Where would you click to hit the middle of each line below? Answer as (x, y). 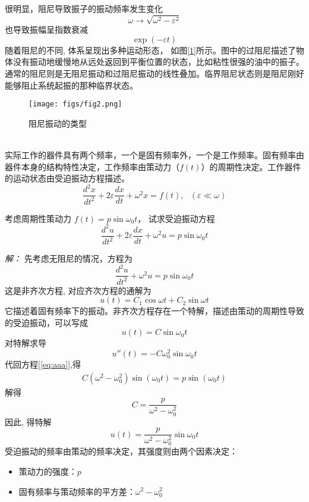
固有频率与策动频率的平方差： (77, 491)
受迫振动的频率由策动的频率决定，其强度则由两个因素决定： (121, 451)
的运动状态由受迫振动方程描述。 (67, 178)
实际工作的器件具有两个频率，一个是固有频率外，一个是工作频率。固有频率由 (154, 154)
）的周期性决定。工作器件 (251, 166)
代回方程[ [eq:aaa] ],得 (43, 364)
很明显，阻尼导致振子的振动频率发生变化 (84, 8)
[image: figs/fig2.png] (75, 104)
